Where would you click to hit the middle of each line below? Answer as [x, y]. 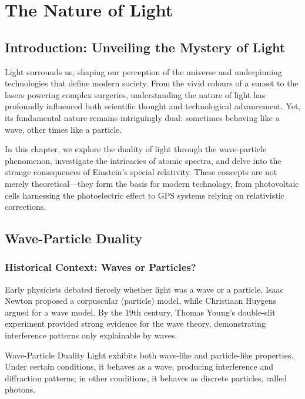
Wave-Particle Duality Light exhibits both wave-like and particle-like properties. [149, 355]
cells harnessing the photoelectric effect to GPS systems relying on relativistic [145, 195]
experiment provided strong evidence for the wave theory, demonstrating [135, 323]
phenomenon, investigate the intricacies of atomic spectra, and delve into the [143, 160]
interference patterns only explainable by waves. [91, 335]
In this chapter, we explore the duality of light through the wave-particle [136, 149]
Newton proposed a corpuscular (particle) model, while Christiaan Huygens [141, 301]
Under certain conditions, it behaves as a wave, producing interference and [139, 366]
